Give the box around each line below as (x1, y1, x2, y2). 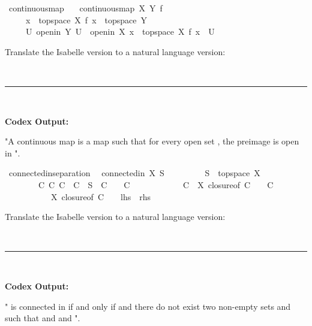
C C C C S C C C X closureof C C (38, 178, 274, 191)
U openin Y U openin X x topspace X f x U (25, 25, 215, 38)
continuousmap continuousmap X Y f (8, 2, 163, 14)
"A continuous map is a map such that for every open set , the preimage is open (5, 135, 299, 147)
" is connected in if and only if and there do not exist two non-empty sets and (5, 300, 291, 312)
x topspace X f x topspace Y (25, 13, 147, 26)
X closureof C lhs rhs (50, 190, 151, 203)
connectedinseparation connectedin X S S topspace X (8, 167, 260, 179)
